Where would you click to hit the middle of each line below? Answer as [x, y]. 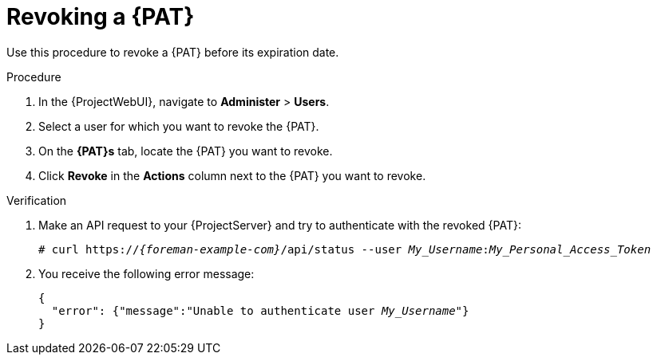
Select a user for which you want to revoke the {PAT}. [179, 126]
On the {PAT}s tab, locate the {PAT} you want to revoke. [186, 151]
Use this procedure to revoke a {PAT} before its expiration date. [173, 52]
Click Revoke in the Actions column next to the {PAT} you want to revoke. [232, 175]
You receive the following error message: [146, 273]
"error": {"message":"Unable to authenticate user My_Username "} [260, 310]
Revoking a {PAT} [101, 17]
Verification [37, 200]
